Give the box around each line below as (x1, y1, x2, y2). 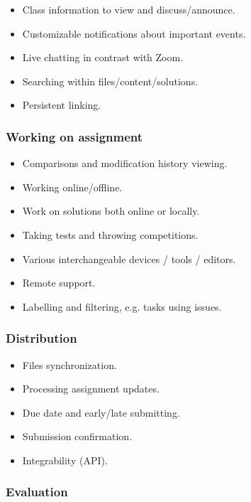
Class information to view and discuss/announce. (22, 2, 235, 16)
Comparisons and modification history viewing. (22, 156, 228, 171)
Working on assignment (6, 127, 143, 145)
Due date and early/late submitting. (22, 405, 180, 420)
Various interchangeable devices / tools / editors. (22, 251, 236, 266)
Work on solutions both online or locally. (22, 203, 200, 218)
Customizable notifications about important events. (22, 26, 246, 41)
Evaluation (6, 483, 68, 501)
